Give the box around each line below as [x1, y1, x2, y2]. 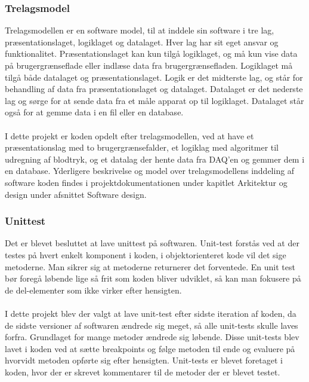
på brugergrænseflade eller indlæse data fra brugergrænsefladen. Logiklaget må [5, 59, 293, 71]
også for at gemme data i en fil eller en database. [5, 106, 184, 118]
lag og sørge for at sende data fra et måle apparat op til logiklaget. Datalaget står [5, 94, 304, 106]
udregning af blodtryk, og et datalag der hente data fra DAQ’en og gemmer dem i [5, 152, 305, 165]
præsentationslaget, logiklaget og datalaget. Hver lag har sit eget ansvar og [5, 35, 279, 48]
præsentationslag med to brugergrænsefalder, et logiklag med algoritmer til [5, 141, 279, 154]
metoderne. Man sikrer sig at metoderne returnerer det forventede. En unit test [5, 260, 295, 273]
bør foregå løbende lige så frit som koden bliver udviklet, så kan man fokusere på [5, 272, 301, 285]
